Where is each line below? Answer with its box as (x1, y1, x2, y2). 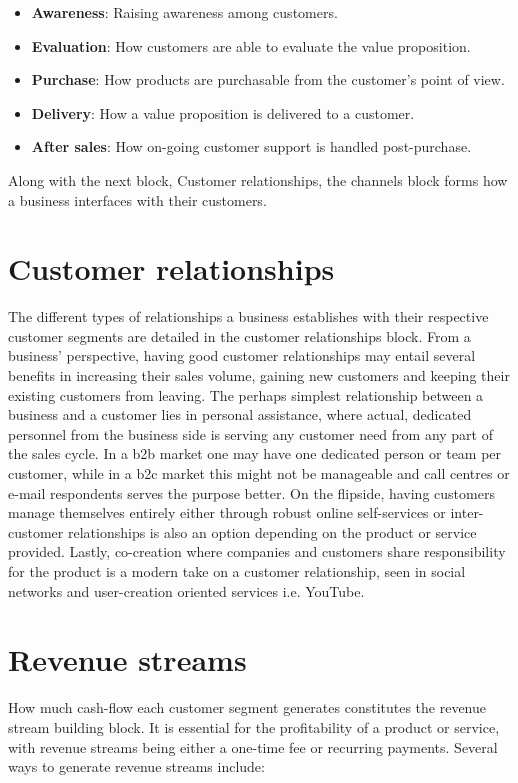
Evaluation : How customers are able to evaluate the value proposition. (31, 35, 471, 56)
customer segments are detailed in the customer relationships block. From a (8, 325, 471, 346)
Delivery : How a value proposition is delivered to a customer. (31, 102, 415, 123)
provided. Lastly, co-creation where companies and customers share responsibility (8, 541, 506, 562)
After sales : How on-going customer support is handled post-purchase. (31, 136, 472, 157)
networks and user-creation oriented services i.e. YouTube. (8, 580, 365, 601)
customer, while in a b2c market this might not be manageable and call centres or (8, 463, 510, 484)
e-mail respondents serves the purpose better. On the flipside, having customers (8, 482, 495, 503)
